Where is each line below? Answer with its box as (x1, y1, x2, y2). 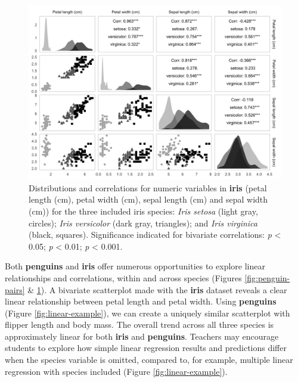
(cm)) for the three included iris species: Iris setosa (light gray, (29, 204, 258, 217)
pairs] (5, 283, 25, 296)
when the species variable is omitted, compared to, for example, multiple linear (5, 353, 293, 366)
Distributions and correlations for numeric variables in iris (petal (29, 181, 267, 194)
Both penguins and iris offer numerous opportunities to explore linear (5, 260, 265, 272)
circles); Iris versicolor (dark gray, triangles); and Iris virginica (29, 216, 257, 229)
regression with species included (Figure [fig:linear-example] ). (5, 365, 228, 377)
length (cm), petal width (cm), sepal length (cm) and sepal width (29, 193, 268, 206)
